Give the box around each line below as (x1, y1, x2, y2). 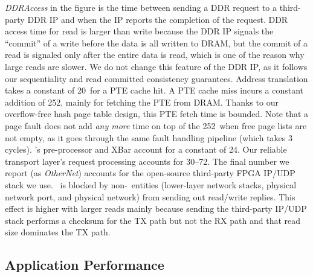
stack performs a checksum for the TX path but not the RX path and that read (5, 214, 301, 226)
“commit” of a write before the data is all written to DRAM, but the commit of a (5, 36, 308, 49)
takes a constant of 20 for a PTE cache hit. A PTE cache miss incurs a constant (5, 84, 303, 97)
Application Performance (5, 255, 164, 274)
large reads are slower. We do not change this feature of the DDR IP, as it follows (5, 60, 308, 72)
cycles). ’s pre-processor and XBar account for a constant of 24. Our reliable (5, 143, 287, 156)
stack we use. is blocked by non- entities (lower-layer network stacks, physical (5, 178, 297, 191)
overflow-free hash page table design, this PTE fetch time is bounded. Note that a (5, 107, 309, 120)
